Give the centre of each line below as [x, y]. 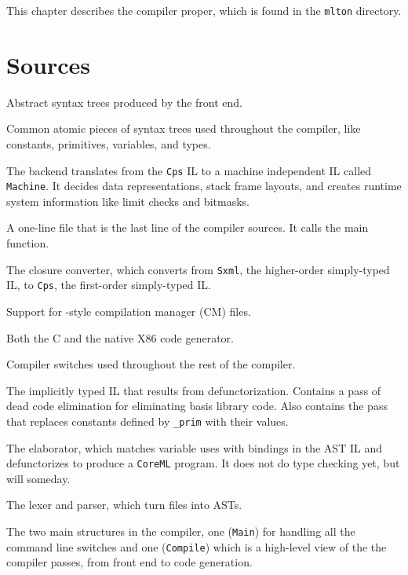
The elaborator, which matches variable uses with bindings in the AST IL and [194, 447]
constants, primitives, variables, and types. [109, 143]
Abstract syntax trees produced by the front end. [125, 102]
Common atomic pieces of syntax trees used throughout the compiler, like [184, 128]
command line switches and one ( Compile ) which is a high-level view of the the [197, 546]
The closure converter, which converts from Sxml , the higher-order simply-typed [198, 269]
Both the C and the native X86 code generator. [120, 337]
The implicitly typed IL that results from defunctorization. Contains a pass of [194, 390]
